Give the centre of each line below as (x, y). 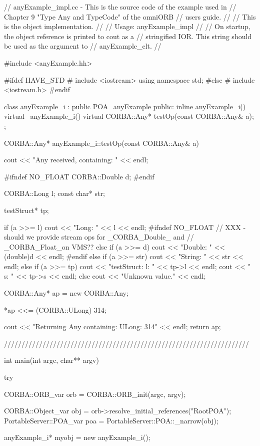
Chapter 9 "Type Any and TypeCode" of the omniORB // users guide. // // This (130, 16)
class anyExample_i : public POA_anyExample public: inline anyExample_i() (125, 106)
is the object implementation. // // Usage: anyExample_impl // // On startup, (127, 26)
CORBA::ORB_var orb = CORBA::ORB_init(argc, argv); (95, 394)
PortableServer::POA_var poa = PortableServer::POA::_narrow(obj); (111, 420)
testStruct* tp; (26, 210)
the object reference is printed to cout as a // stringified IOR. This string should (128, 36)
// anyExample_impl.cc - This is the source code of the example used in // (120, 7)
